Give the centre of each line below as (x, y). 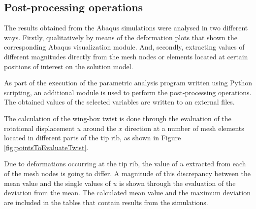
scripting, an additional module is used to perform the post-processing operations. (128, 92)
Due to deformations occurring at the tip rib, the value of (91, 164)
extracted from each (216, 164)
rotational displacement (39, 128)
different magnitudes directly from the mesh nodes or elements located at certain (126, 56)
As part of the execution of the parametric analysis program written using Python (128, 83)
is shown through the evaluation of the (177, 183)
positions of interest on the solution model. (69, 66)
